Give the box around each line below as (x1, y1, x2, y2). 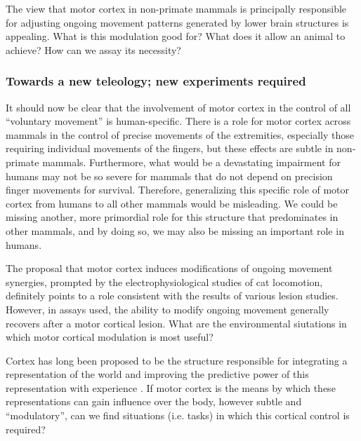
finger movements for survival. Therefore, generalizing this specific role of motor (6, 182, 350, 197)
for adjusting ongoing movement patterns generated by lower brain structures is (6, 15, 349, 29)
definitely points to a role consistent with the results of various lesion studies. (6, 288, 339, 303)
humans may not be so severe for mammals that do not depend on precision (6, 168, 333, 183)
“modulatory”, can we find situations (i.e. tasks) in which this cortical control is (6, 408, 350, 423)
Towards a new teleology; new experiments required (6, 72, 306, 90)
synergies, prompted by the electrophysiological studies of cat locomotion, (6, 274, 323, 289)
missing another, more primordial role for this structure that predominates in (6, 210, 339, 224)
